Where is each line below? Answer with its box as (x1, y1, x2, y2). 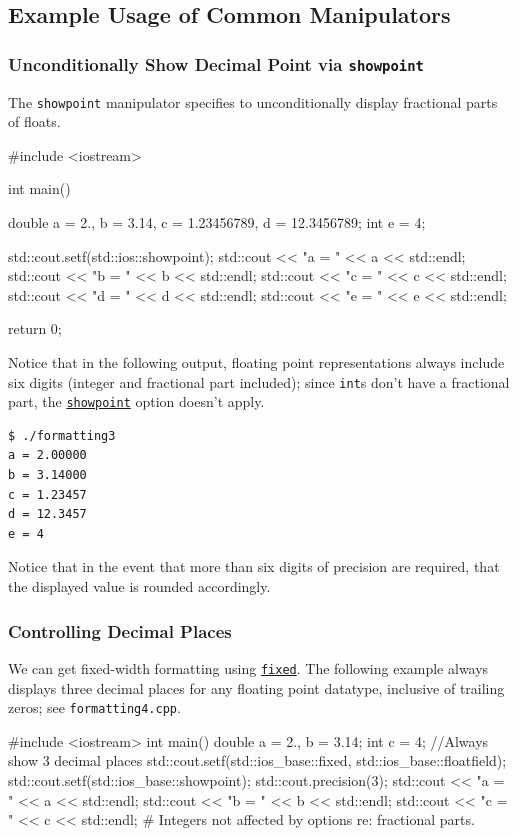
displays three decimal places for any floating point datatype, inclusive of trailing (8, 677, 505, 698)
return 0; (8, 318, 62, 339)
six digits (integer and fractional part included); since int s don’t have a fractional (8, 371, 510, 392)
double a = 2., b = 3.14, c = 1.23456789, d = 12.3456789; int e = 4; (8, 212, 426, 232)
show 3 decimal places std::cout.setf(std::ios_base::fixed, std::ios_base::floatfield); (8, 750, 507, 771)
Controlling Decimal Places (8, 618, 232, 643)
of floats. (8, 111, 61, 132)
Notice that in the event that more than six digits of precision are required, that (8, 556, 500, 577)
